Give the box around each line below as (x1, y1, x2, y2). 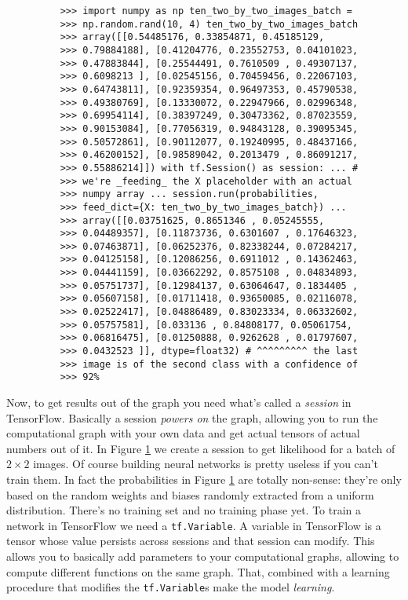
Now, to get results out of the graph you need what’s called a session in (6, 394, 352, 411)
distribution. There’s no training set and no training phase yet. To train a (6, 502, 362, 518)
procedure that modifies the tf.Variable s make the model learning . (6, 579, 335, 595)
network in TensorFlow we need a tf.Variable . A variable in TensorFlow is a (6, 517, 381, 533)
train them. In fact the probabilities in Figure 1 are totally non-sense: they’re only (6, 471, 402, 487)
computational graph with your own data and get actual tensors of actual (6, 425, 360, 441)
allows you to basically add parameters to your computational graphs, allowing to (6, 548, 399, 565)
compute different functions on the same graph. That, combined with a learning (6, 563, 390, 580)
